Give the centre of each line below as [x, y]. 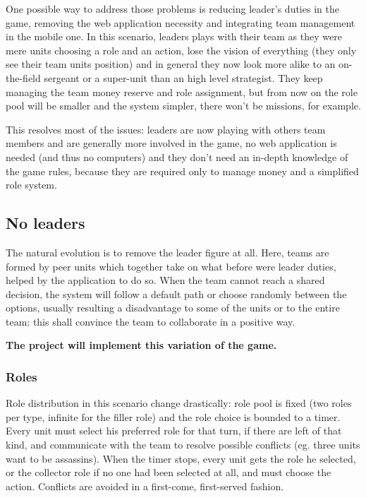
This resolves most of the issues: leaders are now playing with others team [166, 129]
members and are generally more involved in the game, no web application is [171, 143]
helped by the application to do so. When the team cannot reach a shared [165, 280]
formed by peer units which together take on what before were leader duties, [171, 266]
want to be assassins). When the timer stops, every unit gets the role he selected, [181, 458]
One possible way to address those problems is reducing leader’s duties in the [172, 8]
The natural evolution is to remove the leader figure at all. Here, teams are [167, 252]
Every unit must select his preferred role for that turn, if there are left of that [174, 431]
